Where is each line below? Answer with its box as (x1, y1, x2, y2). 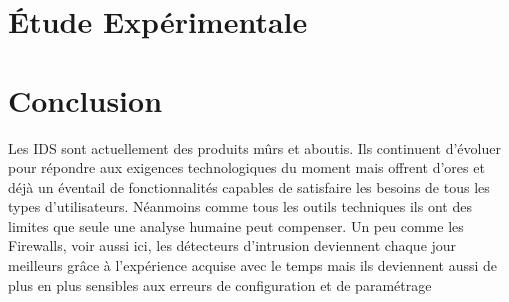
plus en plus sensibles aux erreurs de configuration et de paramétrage (8, 274, 432, 295)
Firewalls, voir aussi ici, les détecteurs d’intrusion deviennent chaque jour (8, 235, 457, 256)
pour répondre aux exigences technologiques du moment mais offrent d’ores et (8, 157, 485, 178)
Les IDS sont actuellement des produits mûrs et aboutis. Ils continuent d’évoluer (8, 137, 501, 158)
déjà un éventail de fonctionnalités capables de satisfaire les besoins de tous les (8, 176, 490, 197)
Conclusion (8, 79, 163, 120)
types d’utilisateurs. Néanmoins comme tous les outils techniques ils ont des (8, 196, 472, 217)
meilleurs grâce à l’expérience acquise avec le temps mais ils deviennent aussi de (8, 255, 498, 276)
